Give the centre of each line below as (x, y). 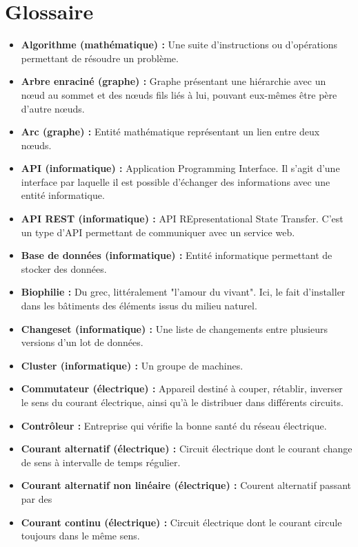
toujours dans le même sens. (80, 536)
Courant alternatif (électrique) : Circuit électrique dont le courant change (187, 449)
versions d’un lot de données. (82, 342)
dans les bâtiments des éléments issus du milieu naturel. (139, 306)
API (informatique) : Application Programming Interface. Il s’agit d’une (180, 168)
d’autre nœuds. (53, 108)
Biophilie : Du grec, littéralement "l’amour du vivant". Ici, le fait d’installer (183, 292)
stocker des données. (64, 268)
